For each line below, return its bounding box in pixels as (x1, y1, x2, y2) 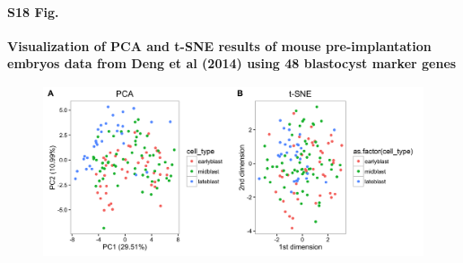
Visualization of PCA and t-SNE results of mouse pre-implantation (7, 36, 432, 55)
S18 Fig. (7, 2, 59, 21)
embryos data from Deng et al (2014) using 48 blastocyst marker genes (7, 54, 457, 73)
